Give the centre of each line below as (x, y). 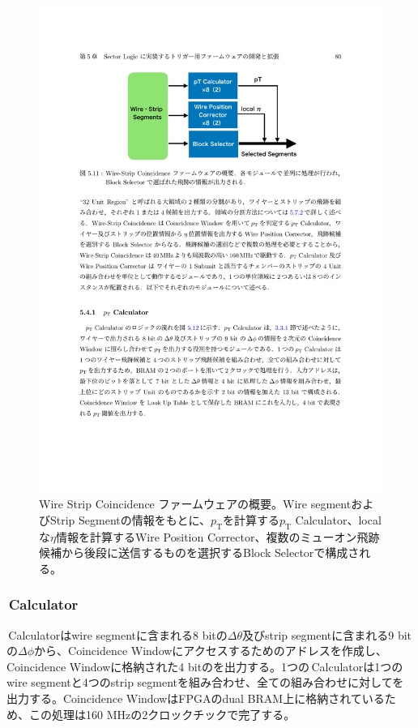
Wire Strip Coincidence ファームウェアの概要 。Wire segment (195, 504)
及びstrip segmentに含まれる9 (318, 634)
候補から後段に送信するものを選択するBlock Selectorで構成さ (199, 552)
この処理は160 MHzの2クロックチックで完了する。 (162, 714)
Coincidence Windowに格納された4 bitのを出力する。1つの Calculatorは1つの (205, 666)
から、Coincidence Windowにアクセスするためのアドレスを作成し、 (211, 651)
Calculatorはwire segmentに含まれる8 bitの (118, 634)
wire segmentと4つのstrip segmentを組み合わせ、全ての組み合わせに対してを (205, 682)
